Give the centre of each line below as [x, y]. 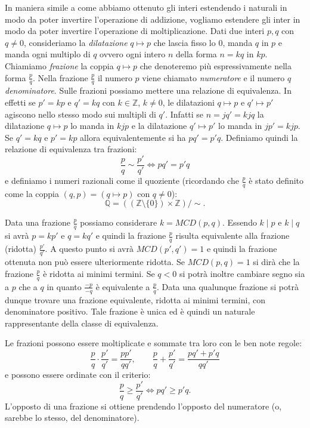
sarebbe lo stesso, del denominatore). [72, 418]
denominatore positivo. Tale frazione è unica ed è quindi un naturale [130, 311]
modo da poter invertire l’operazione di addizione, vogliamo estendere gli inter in [153, 19]
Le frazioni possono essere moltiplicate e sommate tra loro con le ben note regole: [154, 343]
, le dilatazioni [188, 102]
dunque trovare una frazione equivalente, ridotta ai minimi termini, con [135, 299]
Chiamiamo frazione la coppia [59, 65]
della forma [196, 54]
